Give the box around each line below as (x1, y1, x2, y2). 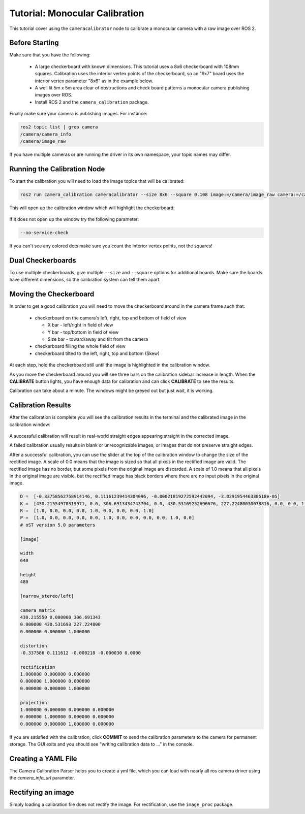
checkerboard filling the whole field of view (35, 343, 126, 349)
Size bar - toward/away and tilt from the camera (47, 336, 148, 342)
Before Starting (9, 39, 59, 47)
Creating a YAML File (9, 754, 77, 763)
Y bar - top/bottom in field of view (47, 329, 119, 335)
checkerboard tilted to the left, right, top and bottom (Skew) (35, 350, 160, 356)
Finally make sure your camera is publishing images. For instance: (9, 111, 147, 117)
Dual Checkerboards (9, 256, 76, 265)
